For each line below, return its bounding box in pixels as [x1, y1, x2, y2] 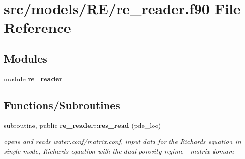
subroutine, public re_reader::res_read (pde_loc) [4, 120, 161, 130]
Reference [4, 17, 71, 37]
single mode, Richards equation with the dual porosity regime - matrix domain [4, 145, 234, 156]
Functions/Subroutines [4, 97, 120, 112]
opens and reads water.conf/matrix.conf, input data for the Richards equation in [4, 136, 241, 146]
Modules [4, 50, 47, 65]
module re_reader [4, 73, 62, 83]
